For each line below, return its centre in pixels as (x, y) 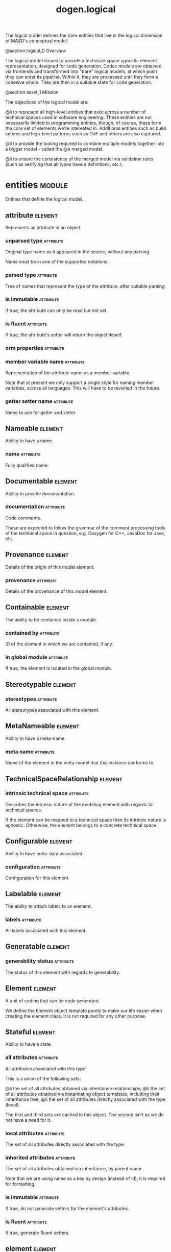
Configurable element (39, 841)
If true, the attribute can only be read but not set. (57, 310)
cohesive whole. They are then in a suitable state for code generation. (79, 82)
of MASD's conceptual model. (37, 41)
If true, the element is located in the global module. (59, 668)
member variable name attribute (45, 362)
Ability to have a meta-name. (36, 738)
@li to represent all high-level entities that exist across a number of (76, 112)
